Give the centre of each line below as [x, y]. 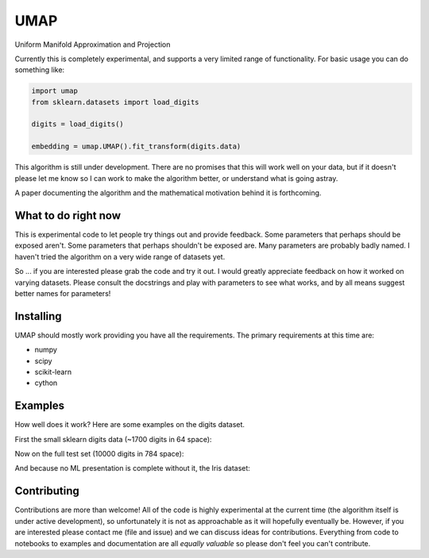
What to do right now [68, 216]
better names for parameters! [63, 293]
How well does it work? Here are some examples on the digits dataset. [130, 425]
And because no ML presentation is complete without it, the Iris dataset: [132, 468]
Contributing [47, 491]
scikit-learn [53, 371]
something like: [40, 70]
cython [46, 383]
